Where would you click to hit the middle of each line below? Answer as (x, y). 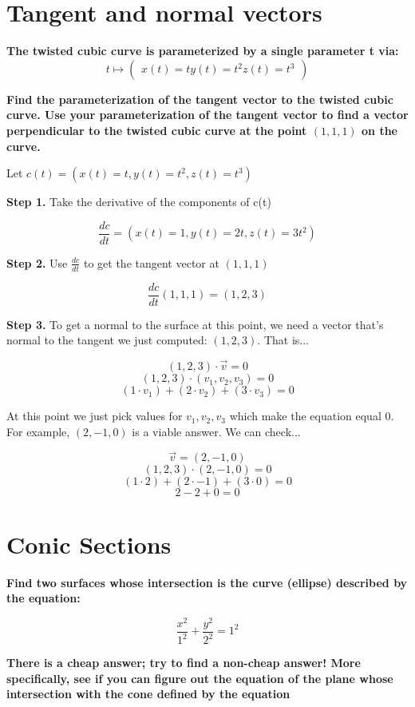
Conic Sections (89, 544)
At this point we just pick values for (95, 416)
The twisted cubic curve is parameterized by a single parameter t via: (203, 51)
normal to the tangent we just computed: (107, 340)
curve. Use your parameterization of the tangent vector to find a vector (207, 115)
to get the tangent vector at (151, 262)
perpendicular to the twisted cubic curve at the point (157, 130)
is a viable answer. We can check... (216, 431)
